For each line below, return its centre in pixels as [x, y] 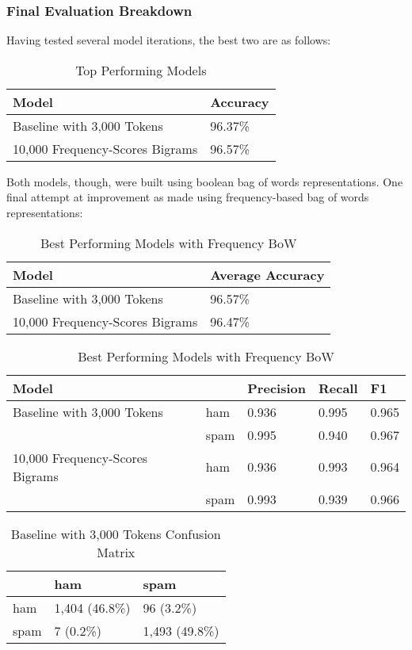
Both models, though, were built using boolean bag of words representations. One [205, 181]
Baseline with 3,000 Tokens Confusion [116, 533]
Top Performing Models [141, 70]
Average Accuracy [267, 274]
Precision [277, 388]
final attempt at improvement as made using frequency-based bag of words [188, 197]
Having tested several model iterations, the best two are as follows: [169, 40]
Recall [338, 388]
